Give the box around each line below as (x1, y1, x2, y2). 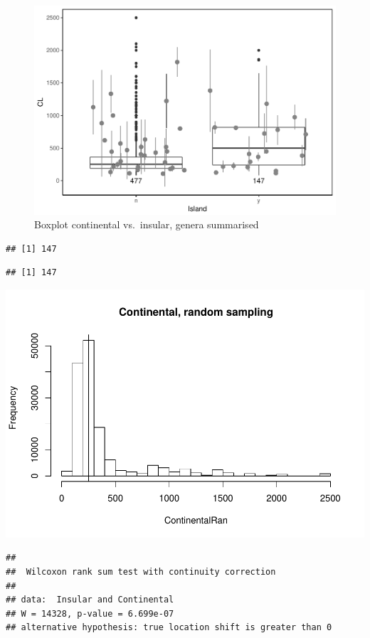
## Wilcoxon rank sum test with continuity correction (6, 567, 276, 578)
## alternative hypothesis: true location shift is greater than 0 (6, 622, 332, 633)
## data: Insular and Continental (6, 595, 174, 605)
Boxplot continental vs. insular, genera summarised (34, 217, 259, 232)
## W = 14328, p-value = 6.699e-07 (6, 608, 174, 619)
